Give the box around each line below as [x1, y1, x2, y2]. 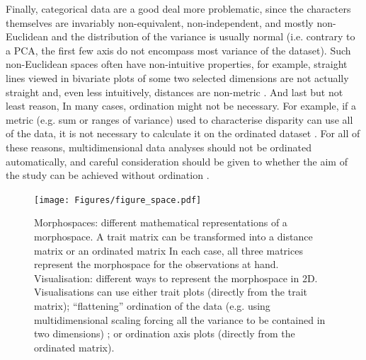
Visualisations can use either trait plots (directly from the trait [34, 284, 307, 299]
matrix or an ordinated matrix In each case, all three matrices [34, 243, 303, 257]
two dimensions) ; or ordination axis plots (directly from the [34, 326, 295, 341]
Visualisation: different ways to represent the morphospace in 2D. [34, 270, 318, 285]
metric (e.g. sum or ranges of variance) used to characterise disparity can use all [6, 112, 353, 127]
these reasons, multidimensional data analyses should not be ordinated [6, 139, 311, 154]
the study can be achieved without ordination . [6, 168, 210, 182]
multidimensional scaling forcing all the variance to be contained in [34, 312, 326, 327]
